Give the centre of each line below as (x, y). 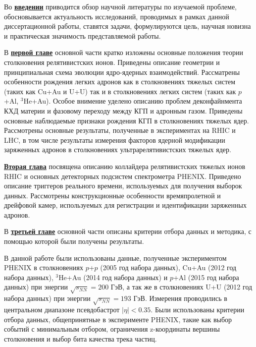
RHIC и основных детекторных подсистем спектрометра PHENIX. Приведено (123, 176)
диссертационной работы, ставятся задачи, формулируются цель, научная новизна (128, 26)
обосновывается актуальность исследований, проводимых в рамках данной (117, 16)
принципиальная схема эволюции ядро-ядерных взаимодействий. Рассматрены (122, 72)
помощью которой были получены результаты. (74, 241)
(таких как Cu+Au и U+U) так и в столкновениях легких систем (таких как (120, 91)
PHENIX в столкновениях (44, 267)
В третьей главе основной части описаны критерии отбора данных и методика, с (128, 231)
